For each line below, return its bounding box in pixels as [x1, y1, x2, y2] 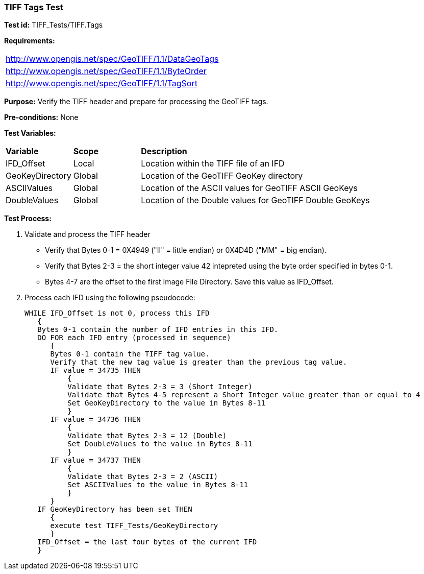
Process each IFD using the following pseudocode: [24, 293, 195, 302]
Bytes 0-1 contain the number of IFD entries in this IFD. [37, 325, 279, 334]
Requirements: [4, 36, 55, 45]
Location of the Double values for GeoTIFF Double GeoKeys [141, 195, 370, 206]
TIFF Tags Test [4, 2, 63, 12]
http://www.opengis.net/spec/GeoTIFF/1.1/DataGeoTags [6, 54, 219, 64]
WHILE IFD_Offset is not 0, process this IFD [24, 309, 210, 318]
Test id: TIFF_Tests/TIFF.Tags [4, 20, 103, 30]
